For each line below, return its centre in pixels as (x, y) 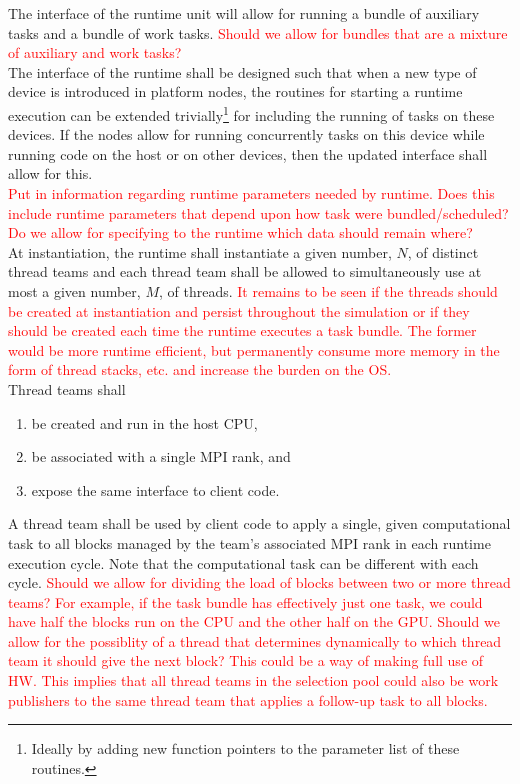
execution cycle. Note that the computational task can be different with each (243, 562)
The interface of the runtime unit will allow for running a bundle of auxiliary (244, 13)
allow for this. (50, 173)
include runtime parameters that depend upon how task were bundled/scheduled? (258, 212)
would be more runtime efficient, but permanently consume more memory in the (254, 349)
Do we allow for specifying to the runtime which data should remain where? (240, 232)
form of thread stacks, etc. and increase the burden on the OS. (200, 369)
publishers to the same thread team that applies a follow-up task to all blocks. (248, 699)
